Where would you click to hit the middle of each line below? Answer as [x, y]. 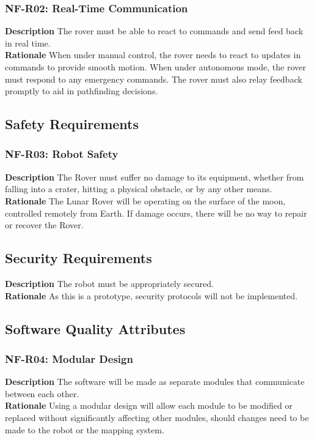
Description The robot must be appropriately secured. [109, 283]
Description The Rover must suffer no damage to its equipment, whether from [155, 177]
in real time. [28, 43]
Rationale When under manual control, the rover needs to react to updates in [153, 55]
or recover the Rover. [44, 225]
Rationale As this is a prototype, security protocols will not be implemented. [151, 295]
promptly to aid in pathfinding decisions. [82, 91]
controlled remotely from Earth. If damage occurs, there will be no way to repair [156, 213]
